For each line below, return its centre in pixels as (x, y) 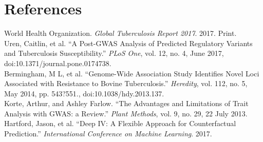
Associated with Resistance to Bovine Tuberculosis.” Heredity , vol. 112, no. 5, (126, 83)
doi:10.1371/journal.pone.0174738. (58, 63)
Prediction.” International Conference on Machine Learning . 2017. (108, 134)
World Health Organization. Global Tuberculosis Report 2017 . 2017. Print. (120, 33)
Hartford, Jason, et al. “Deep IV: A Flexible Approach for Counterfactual (120, 123)
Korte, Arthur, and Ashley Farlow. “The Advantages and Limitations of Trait (126, 103)
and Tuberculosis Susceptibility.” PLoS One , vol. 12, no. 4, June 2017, (114, 53)
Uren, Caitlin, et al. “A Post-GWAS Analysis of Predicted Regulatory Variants (128, 43)
